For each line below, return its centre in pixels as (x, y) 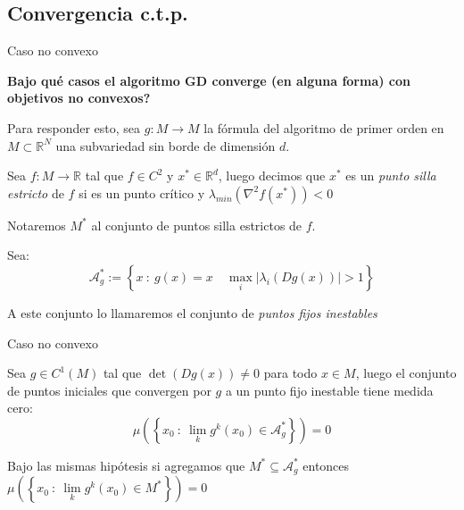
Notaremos (37, 225)
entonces (326, 465)
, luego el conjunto (406, 373)
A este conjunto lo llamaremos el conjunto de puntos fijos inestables (192, 312)
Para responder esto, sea (74, 127)
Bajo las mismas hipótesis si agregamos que (126, 465)
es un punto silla (391, 176)
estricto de (36, 192)
